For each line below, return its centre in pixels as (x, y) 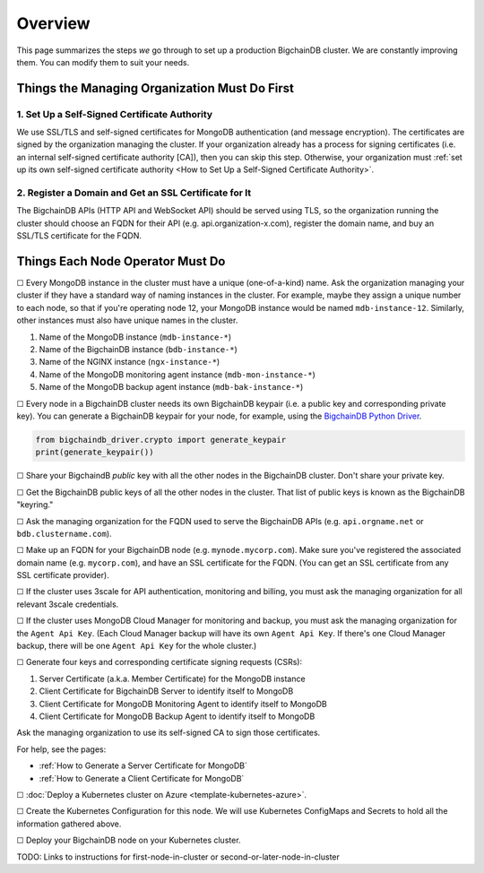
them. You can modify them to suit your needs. (103, 62)
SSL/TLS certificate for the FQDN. (79, 236)
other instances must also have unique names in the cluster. (127, 320)
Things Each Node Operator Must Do (121, 261)
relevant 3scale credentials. (68, 604)
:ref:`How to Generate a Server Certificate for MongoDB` (143, 765)
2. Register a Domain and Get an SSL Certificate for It (134, 193)
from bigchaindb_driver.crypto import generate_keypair (161, 440)
